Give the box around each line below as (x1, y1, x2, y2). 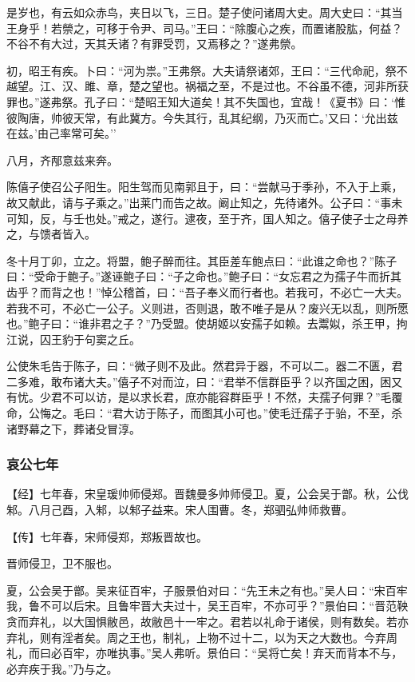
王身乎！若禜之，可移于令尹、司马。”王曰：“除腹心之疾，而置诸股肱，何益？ (6, 19, 403, 36)
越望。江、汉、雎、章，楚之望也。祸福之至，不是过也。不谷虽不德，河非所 (6, 78, 397, 94)
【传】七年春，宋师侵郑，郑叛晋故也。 (6, 528, 207, 544)
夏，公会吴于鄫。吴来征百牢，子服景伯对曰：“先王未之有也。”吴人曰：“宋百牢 (6, 581, 408, 598)
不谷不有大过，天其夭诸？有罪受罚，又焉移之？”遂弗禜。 (6, 35, 302, 52)
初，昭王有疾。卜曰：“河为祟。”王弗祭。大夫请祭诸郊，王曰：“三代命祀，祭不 (6, 62, 408, 78)
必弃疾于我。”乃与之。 (6, 660, 118, 676)
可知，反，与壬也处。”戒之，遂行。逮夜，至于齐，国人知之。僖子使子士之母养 (6, 209, 409, 226)
